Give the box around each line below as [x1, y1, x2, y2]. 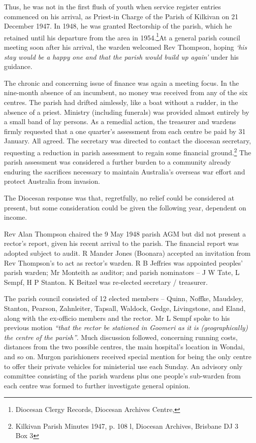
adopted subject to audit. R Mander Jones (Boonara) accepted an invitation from [4, 247, 251, 258]
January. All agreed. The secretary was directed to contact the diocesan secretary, [4, 136, 251, 146]
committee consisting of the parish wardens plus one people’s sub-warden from [4, 371, 241, 381]
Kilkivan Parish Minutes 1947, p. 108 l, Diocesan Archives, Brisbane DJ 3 [15, 420, 238, 431]
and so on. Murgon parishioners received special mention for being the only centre [4, 351, 252, 361]
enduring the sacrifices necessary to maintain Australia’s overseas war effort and [4, 166, 245, 176]
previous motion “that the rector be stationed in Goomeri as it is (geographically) [4, 322, 248, 333]
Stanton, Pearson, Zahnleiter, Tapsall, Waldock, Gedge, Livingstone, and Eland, [4, 303, 246, 313]
